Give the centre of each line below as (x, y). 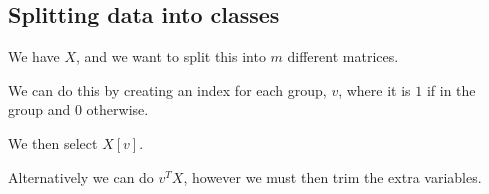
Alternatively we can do (81, 176)
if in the (451, 89)
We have (34, 56)
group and (39, 109)
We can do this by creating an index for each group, (167, 89)
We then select (53, 142)
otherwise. (117, 109)
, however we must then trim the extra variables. (332, 176)
